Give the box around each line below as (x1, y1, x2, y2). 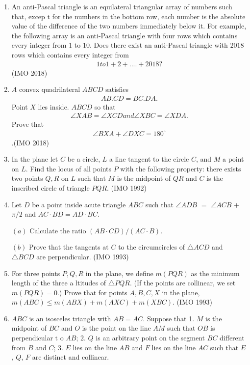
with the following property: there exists (120, 163, 241, 173)
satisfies (105, 84, 129, 94)
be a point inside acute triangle (32, 199, 126, 209)
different (220, 333, 245, 343)
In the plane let (11, 154, 58, 164)
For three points (11, 268, 60, 278)
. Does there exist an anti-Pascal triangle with (89, 40, 228, 50)
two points (11, 173, 43, 183)
